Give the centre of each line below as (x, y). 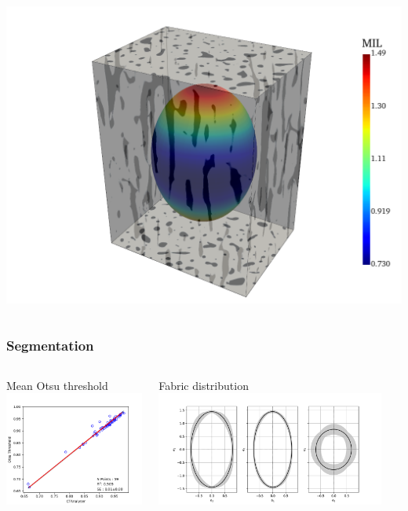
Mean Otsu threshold (57, 385)
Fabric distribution (204, 385)
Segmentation (50, 345)
